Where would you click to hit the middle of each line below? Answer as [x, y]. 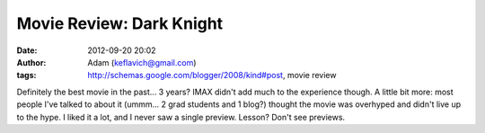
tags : [26, 75]
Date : [27, 50]
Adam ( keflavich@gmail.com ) [142, 62]
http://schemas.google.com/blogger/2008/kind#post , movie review [212, 75]
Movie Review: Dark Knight [120, 23]
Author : [31, 62]
